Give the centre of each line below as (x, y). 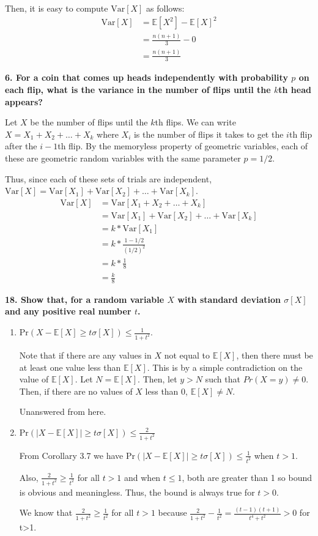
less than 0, (166, 391)
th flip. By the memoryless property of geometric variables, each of (183, 146)
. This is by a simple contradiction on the (225, 367)
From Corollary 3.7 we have (71, 455)
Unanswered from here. (63, 411)
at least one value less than (70, 367)
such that (223, 379)
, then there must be (275, 355)
